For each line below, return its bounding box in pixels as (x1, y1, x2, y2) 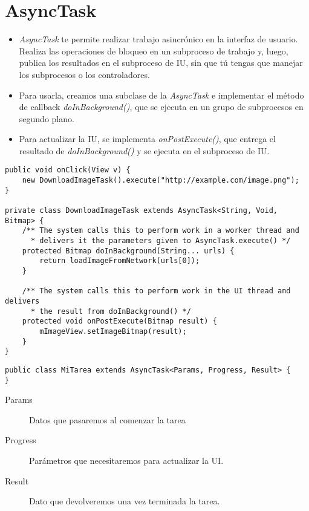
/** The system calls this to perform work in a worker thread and (22, 226, 299, 235)
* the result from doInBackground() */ (30, 307, 191, 316)
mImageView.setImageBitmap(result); (39, 327, 187, 336)
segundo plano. (19, 112, 74, 125)
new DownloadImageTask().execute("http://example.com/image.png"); (22, 176, 299, 185)
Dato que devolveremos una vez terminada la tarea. (29, 495, 220, 507)
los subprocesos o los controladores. (19, 68, 150, 80)
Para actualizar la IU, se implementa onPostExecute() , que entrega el (19, 132, 276, 145)
